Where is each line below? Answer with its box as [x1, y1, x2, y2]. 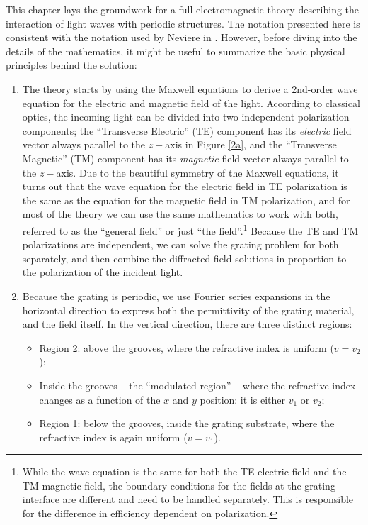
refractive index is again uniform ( [39, 429, 188, 444]
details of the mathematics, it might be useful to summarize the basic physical [6, 43, 345, 58]
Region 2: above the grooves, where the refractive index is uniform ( [39, 340, 334, 355]
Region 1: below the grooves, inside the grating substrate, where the [39, 416, 335, 431]
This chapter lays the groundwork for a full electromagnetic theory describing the [6, 2, 360, 16]
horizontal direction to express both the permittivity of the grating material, [22, 302, 355, 317]
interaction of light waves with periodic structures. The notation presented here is [6, 16, 360, 31]
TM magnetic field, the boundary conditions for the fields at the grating [22, 477, 335, 492]
